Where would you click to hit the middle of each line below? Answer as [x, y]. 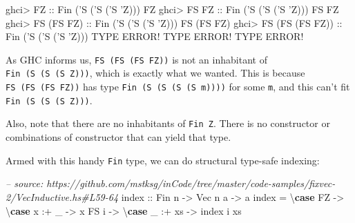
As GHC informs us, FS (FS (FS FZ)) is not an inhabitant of [136, 59]
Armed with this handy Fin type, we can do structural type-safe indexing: [163, 160]
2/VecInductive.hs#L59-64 [62, 196]
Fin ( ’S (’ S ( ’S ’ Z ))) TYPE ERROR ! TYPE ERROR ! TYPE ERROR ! [155, 36]
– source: [25, 183]
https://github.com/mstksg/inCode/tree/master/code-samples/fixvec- [191, 183]
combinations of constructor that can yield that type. [118, 137]
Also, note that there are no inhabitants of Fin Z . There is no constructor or [168, 123]
